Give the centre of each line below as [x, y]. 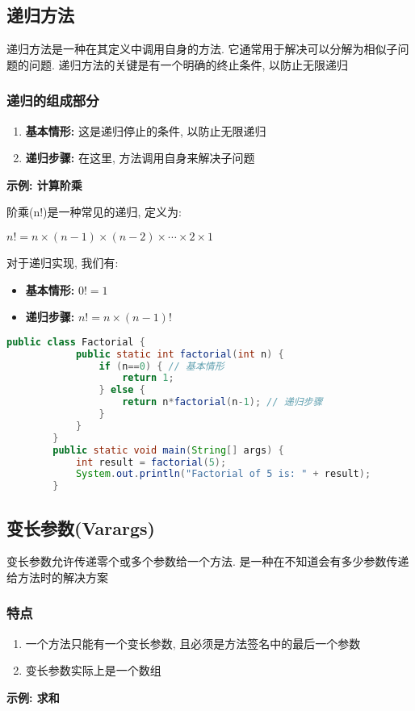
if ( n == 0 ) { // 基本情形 [161, 366]
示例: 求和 [33, 697]
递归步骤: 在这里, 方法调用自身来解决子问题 [140, 158]
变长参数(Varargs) [81, 527]
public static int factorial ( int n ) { [180, 354]
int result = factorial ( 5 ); [151, 462]
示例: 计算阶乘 [44, 184]
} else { [122, 390]
